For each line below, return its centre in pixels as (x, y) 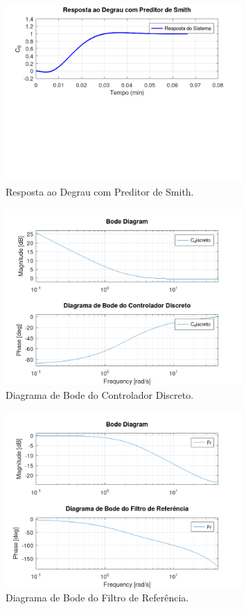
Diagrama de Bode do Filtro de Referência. (97, 598)
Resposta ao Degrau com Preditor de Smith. (100, 191)
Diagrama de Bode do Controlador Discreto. (100, 394)
